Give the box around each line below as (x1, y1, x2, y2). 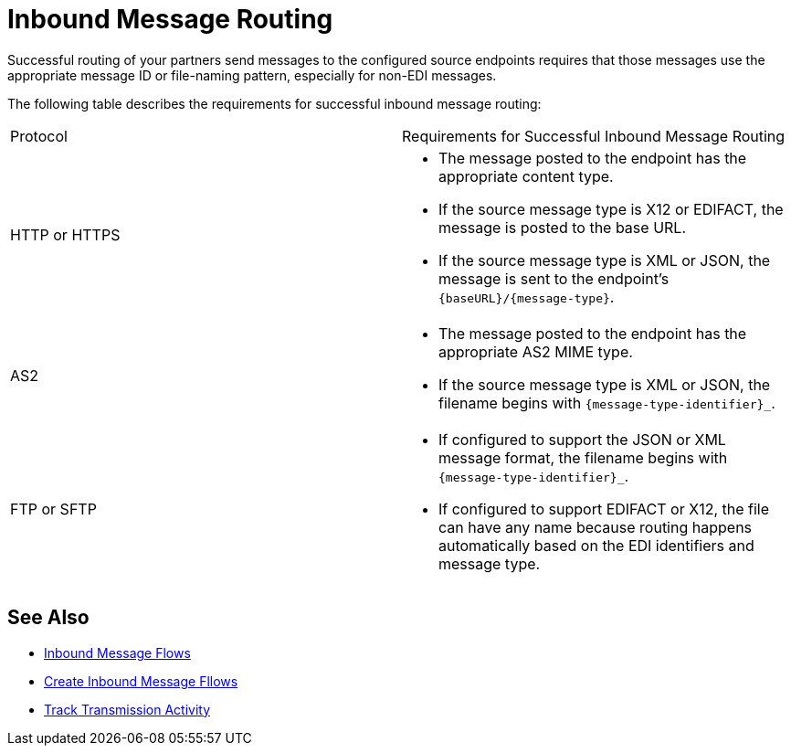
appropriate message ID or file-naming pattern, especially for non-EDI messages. (7, 67, 497, 83)
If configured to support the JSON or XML (438, 430, 726, 449)
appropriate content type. (438, 166, 614, 186)
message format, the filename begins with (438, 448, 728, 467)
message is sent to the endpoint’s (438, 269, 670, 288)
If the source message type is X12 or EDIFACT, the (438, 199, 784, 218)
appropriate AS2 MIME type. (438, 342, 633, 361)
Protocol (10, 126, 68, 145)
